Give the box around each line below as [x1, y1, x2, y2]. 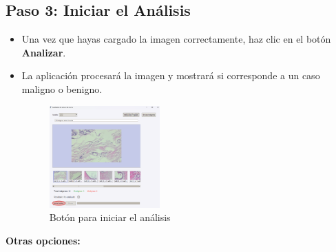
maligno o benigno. [21, 81, 103, 96]
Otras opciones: [6, 233, 81, 247]
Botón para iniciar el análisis [49, 210, 171, 224]
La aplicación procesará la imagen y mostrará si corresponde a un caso [21, 68, 320, 83]
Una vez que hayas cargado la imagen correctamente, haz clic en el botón [21, 32, 331, 46]
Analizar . [21, 45, 66, 59]
